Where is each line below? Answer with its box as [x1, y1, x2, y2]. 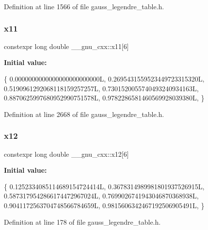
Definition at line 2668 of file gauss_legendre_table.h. [4, 109, 164, 119]
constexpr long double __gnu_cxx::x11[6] [4, 41, 129, 51]
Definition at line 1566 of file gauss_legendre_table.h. [4, 1, 164, 11]
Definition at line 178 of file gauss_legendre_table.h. [4, 216, 161, 227]
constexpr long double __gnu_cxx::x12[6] [4, 148, 129, 159]
